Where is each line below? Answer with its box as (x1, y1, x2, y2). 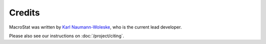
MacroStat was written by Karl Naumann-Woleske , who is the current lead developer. (9, 24, 182, 30)
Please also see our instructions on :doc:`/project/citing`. (9, 33, 124, 39)
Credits (9, 7, 40, 18)
